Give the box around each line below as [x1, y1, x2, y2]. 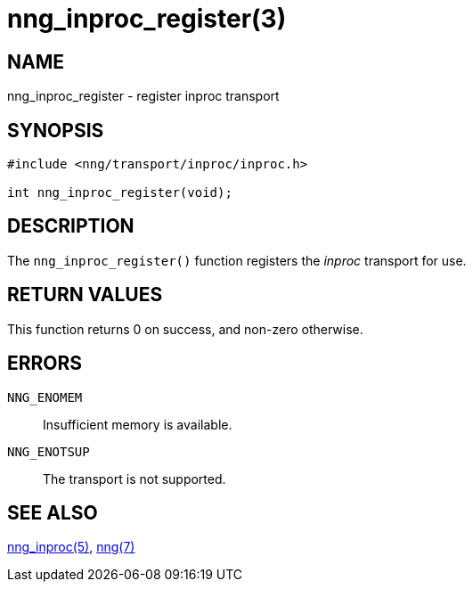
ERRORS [7, 352, 83, 375]
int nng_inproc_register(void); [7, 185, 232, 200]
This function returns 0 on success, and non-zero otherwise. [7, 321, 363, 337]
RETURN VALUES [7, 283, 163, 307]
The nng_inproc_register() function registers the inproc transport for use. [7, 252, 467, 268]
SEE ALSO [7, 501, 98, 524]
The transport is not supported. [43, 470, 226, 487]
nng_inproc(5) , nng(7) [7, 539, 135, 555]
